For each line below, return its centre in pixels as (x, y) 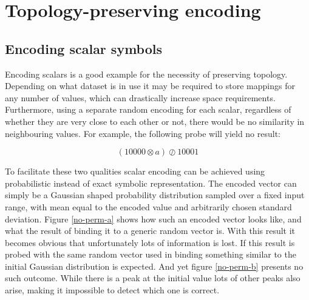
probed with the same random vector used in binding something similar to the (151, 254)
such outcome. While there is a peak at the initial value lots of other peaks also (153, 278)
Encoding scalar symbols (83, 48)
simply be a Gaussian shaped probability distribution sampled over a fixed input (155, 195)
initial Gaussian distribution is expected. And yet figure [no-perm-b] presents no (154, 266)
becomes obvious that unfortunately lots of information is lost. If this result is (150, 242)
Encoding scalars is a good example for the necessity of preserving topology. (146, 74)
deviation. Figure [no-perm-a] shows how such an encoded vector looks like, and (153, 218)
